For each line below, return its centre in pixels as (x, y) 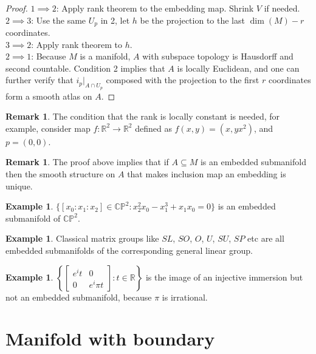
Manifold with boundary (110, 339)
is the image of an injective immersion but (224, 277)
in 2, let (115, 20)
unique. (19, 186)
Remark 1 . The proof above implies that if (87, 162)
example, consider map (48, 128)
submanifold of (33, 218)
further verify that (39, 80)
